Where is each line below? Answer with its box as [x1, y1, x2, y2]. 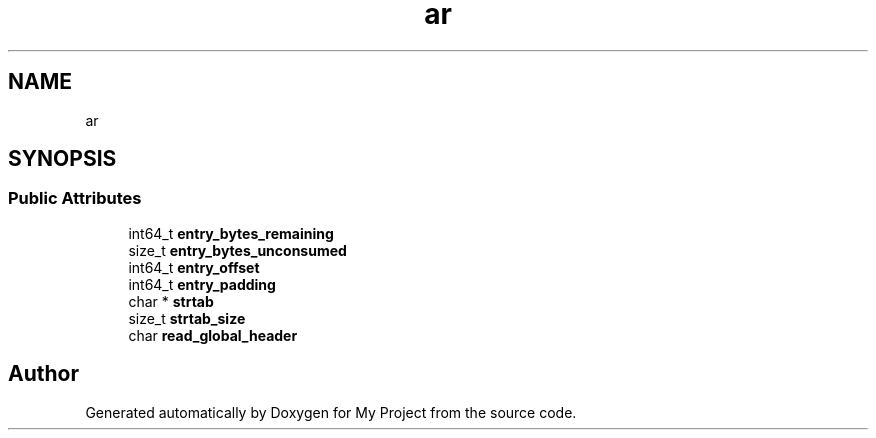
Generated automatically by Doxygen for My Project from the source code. [85, 403, 577, 421]
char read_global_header [128, 326, 298, 344]
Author [8, 361, 79, 387]
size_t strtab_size [128, 309, 246, 327]
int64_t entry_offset [128, 258, 260, 276]
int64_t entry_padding [128, 275, 276, 293]
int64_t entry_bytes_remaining [128, 224, 334, 242]
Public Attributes [8, 188, 142, 209]
